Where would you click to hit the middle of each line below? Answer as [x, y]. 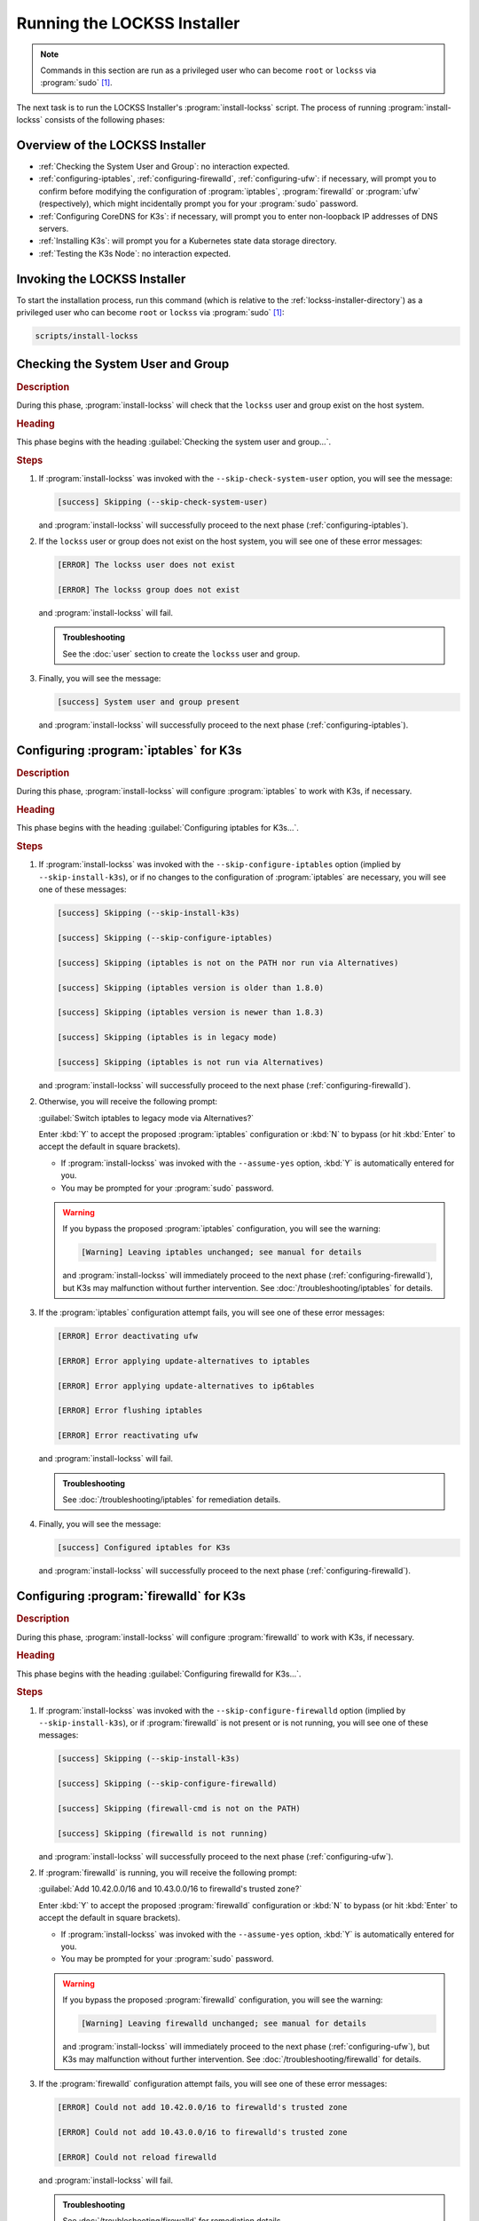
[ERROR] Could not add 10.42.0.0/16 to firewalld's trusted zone [202, 2107]
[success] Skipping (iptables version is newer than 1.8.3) [191, 1012]
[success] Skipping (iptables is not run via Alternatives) [191, 1062]
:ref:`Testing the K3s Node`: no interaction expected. [134, 253]
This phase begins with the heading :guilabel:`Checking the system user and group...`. [174, 442]
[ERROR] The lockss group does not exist [149, 590]
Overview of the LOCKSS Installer [111, 145]
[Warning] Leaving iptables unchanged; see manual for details [222, 1252]
